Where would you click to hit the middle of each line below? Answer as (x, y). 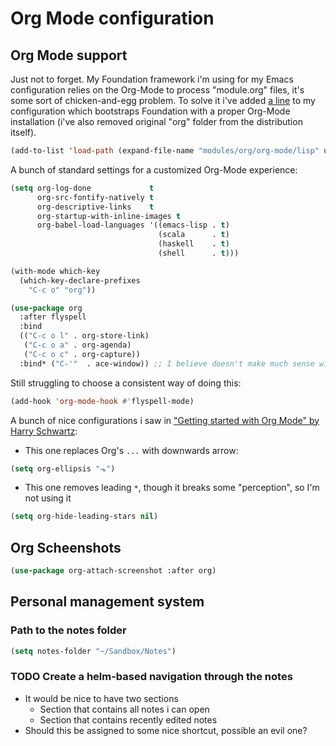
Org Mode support (69, 55)
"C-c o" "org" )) (62, 290)
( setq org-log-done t (82, 188)
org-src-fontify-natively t (95, 197)
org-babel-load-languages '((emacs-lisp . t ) (133, 225)
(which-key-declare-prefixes (80, 280)
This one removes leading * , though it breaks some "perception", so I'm (172, 488)
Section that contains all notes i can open (124, 709)
